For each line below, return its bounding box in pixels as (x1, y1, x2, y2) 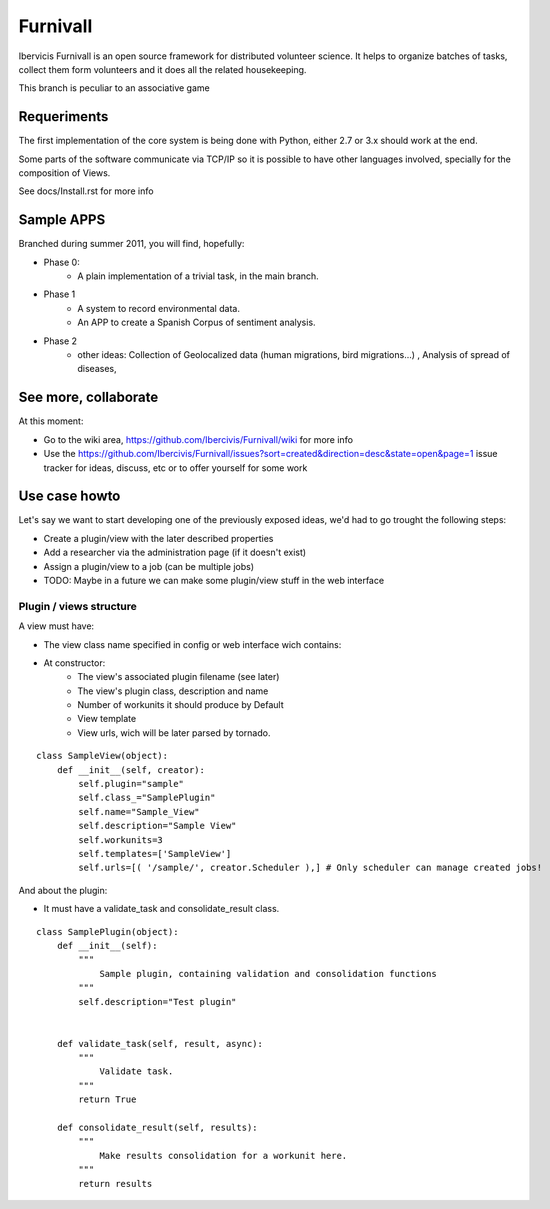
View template (77, 713, 137, 725)
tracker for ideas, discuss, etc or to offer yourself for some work (43, 461, 308, 474)
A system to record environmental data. (77, 302, 240, 314)
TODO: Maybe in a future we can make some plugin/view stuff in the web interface (43, 574, 385, 586)
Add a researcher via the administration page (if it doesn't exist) (43, 546, 307, 559)
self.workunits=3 (78, 834, 164, 845)
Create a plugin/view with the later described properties (43, 532, 274, 544)
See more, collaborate (18, 389, 159, 406)
